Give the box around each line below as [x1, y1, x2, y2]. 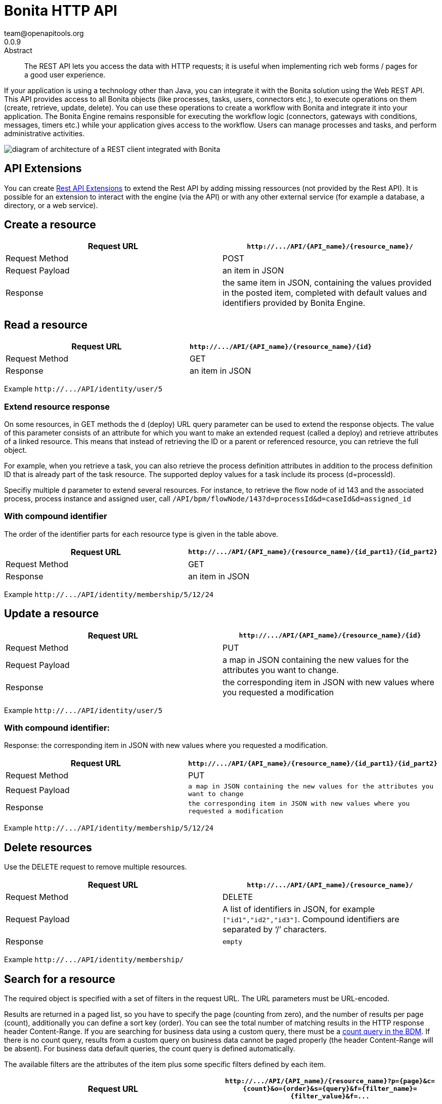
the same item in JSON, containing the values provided [223, 278, 432, 288]
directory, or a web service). [4, 201, 98, 210]
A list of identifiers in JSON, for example [223, 904, 375, 915]
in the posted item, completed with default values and [223, 288, 427, 298]
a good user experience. [24, 70, 106, 79]
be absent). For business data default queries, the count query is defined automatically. [4, 1044, 295, 1053]
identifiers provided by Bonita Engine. [223, 298, 366, 308]
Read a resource [4, 318, 87, 331]
